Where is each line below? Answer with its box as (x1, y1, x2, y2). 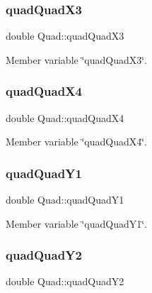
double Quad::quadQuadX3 (6, 28, 124, 43)
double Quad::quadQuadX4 (6, 110, 124, 125)
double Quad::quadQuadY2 (6, 274, 124, 289)
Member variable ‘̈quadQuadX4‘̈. (6, 134, 148, 149)
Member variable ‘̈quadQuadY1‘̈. (6, 216, 148, 231)
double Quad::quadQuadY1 (6, 192, 124, 207)
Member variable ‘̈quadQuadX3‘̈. (6, 52, 148, 67)
